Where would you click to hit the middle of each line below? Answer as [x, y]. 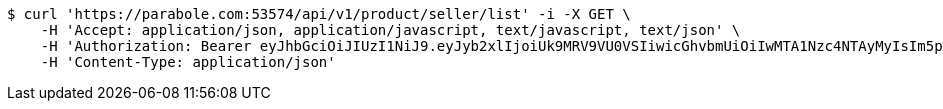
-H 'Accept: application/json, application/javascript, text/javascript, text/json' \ [390, 30]
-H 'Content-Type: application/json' [188, 62]
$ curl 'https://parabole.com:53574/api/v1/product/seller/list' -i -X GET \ [319, 14]
